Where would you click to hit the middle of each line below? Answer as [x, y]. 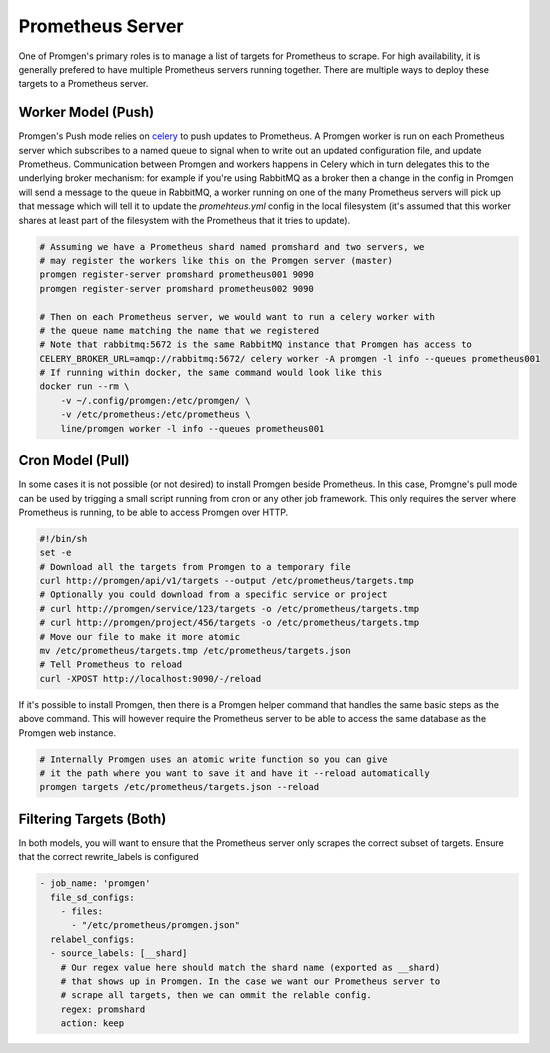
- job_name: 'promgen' [95, 883]
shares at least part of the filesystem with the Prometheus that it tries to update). [184, 220]
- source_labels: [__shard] [119, 953]
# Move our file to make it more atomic [139, 636]
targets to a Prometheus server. [83, 84]
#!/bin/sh [63, 538]
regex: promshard [103, 1009]
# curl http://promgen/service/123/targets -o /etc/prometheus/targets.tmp [229, 608]
